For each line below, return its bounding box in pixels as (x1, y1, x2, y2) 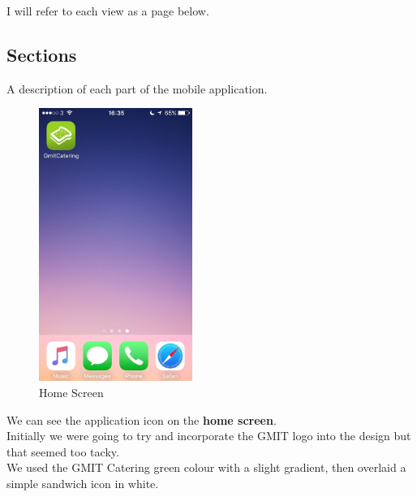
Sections (6, 41, 77, 67)
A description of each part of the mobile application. (6, 80, 268, 97)
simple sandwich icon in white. (6, 474, 159, 491)
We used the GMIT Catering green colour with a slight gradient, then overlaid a (6, 459, 406, 476)
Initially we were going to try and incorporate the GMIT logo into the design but (6, 427, 411, 444)
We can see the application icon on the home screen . (6, 411, 277, 428)
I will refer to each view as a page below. (6, 2, 209, 19)
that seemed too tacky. (6, 443, 119, 460)
